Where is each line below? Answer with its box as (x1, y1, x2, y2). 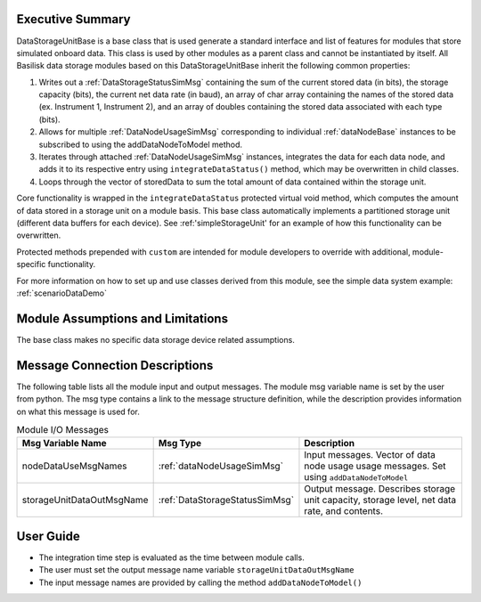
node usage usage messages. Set (304, 460, 446, 472)
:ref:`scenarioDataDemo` (16, 288, 107, 298)
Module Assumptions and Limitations (16, 311, 229, 326)
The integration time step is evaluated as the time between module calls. (38, 552, 305, 563)
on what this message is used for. (16, 406, 140, 417)
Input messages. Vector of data (304, 449, 436, 461)
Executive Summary (16, 12, 131, 27)
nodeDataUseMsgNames (21, 460, 127, 472)
